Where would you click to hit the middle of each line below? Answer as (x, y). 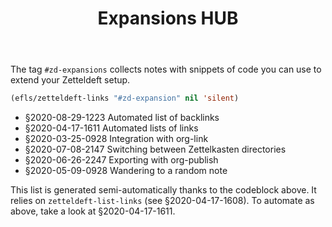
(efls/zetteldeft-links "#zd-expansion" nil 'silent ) (125, 98)
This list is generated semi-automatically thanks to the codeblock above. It (163, 190)
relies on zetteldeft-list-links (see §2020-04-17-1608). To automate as (162, 201)
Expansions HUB (168, 18)
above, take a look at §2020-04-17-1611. (93, 211)
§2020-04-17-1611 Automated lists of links (111, 128)
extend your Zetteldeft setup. (70, 80)
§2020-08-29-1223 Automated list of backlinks (122, 118)
